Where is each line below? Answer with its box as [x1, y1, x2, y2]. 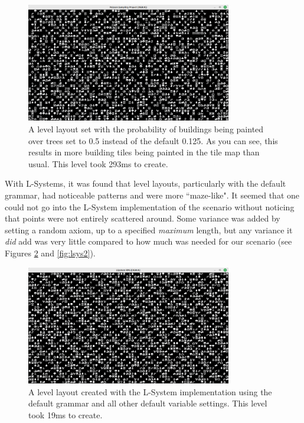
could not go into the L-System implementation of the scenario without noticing [5, 200, 295, 213]
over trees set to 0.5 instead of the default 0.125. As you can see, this [28, 134, 278, 147]
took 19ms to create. [28, 408, 103, 421]
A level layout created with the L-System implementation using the [28, 385, 272, 398]
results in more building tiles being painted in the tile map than [28, 146, 260, 158]
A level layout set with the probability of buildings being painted [28, 123, 264, 135]
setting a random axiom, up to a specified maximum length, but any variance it [5, 223, 293, 236]
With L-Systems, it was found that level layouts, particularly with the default [5, 177, 286, 190]
